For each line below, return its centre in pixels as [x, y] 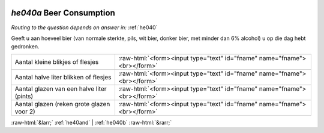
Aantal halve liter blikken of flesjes [63, 77]
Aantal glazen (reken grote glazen [62, 104]
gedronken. [25, 47]
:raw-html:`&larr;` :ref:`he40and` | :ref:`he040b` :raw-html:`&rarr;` [91, 122]
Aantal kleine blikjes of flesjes [57, 61]
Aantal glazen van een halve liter [61, 88]
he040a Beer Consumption [63, 13]
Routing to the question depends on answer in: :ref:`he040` [84, 27]
